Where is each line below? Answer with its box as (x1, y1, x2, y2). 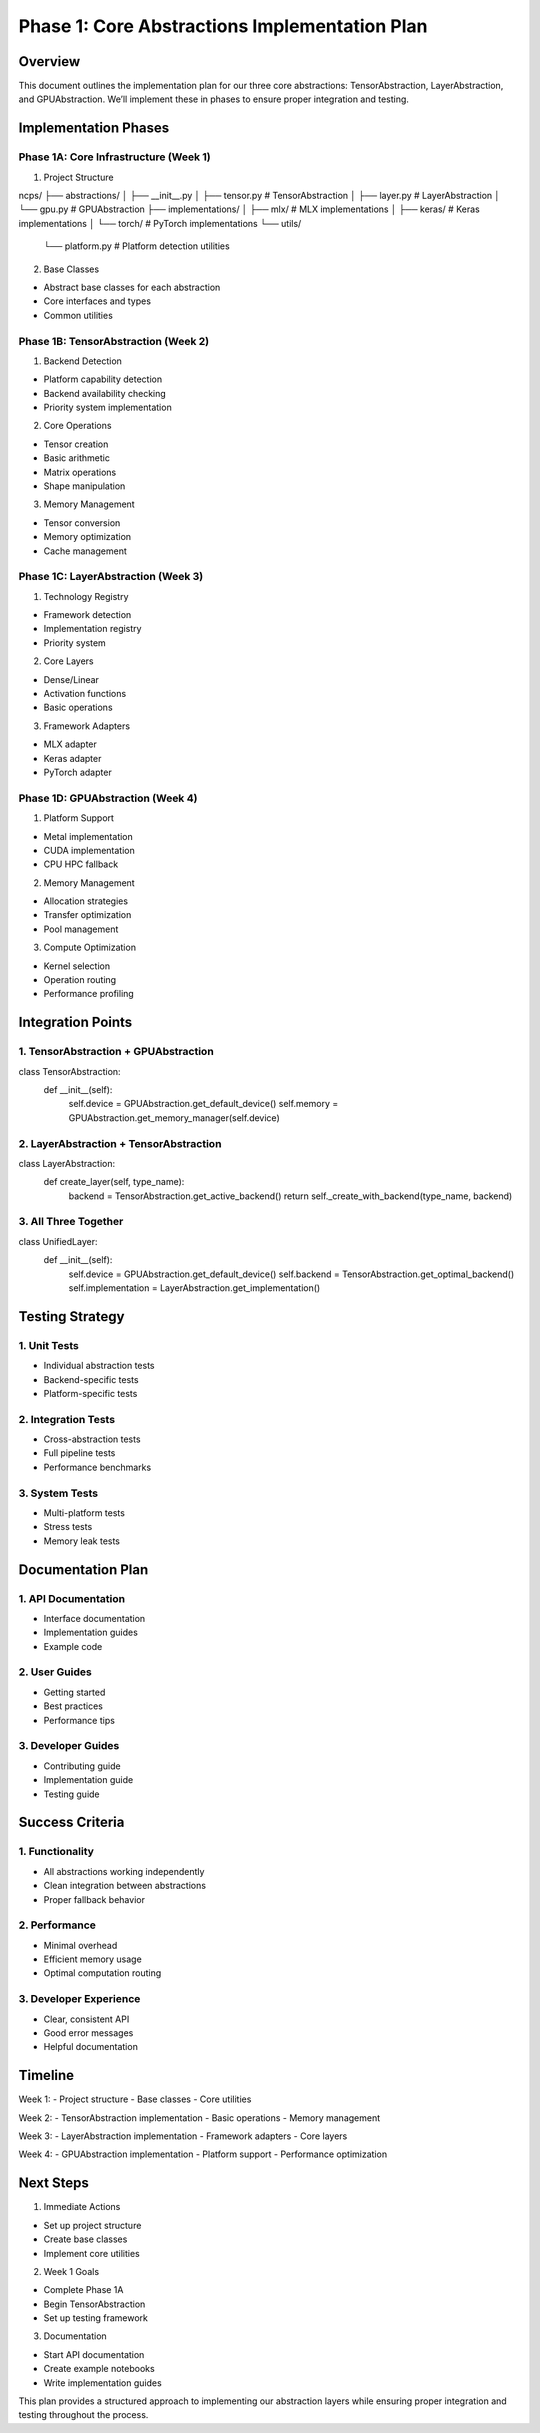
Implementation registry (43, 623, 142, 635)
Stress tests (43, 1521, 93, 1533)
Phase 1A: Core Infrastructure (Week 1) (18, 150, 211, 164)
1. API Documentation (18, 1591, 125, 1605)
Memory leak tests (43, 1535, 120, 1547)
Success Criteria (18, 1814, 125, 1831)
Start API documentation (43, 2348, 145, 2360)
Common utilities (43, 309, 114, 321)
